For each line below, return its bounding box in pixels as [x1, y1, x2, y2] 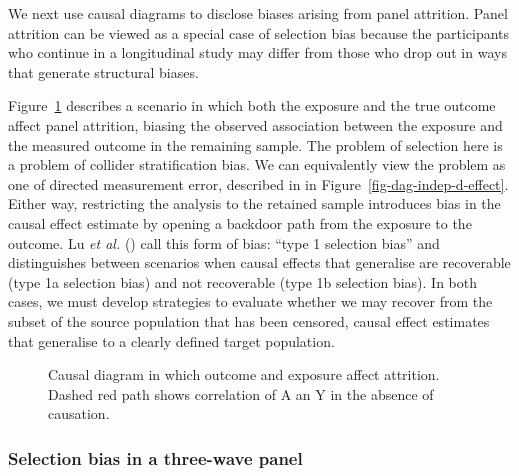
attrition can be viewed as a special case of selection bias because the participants [8, 22, 510, 43]
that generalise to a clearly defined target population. [8, 330, 335, 351]
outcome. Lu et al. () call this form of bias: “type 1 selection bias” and [8, 232, 440, 253]
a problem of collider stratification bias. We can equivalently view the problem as [8, 154, 506, 175]
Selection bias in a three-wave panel [8, 445, 303, 470]
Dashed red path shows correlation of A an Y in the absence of [48, 383, 434, 404]
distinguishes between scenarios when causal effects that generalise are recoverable [8, 252, 511, 273]
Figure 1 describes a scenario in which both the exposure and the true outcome [8, 95, 496, 116]
